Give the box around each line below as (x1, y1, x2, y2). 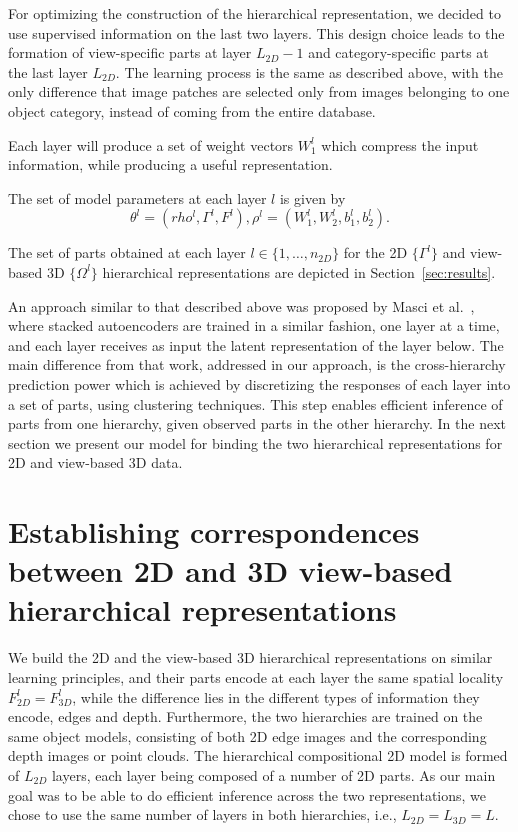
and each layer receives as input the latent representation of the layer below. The (8, 334, 504, 355)
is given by (279, 187, 346, 208)
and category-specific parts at (308, 42, 489, 63)
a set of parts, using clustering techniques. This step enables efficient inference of (8, 393, 503, 414)
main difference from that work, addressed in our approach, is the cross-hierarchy (8, 354, 506, 375)
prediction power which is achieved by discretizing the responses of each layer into (8, 373, 511, 394)
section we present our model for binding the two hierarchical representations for (8, 432, 503, 453)
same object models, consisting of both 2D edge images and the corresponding (8, 725, 487, 746)
